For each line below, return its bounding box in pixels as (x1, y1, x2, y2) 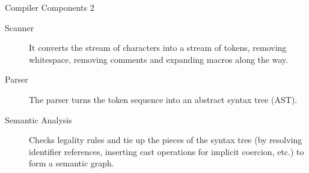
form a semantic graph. (29, 157, 114, 169)
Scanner (5, 21, 34, 34)
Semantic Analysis (5, 113, 72, 126)
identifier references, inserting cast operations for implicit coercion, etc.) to (29, 145, 304, 157)
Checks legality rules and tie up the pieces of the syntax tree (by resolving (29, 133, 302, 146)
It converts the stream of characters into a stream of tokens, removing (29, 41, 287, 54)
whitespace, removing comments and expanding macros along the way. (29, 53, 289, 65)
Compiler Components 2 (5, 1, 94, 13)
